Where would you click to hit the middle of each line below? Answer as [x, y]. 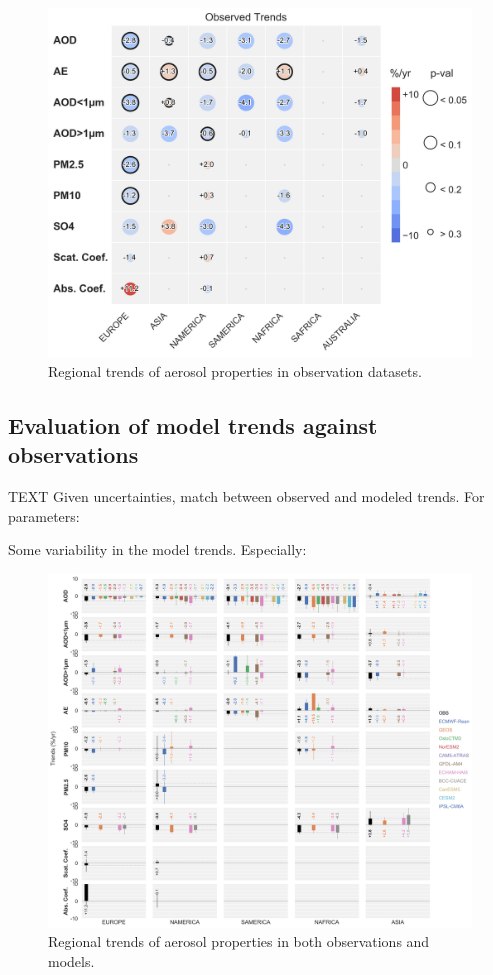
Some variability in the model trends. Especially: [157, 549]
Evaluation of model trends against [193, 425]
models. [71, 960]
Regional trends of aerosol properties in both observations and [239, 941]
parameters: [44, 515]
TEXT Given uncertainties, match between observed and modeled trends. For [246, 496]
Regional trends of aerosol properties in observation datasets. [235, 371]
